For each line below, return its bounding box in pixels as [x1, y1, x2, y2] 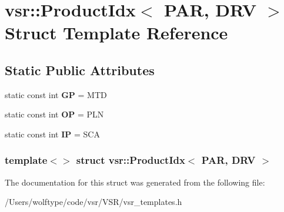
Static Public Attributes [5, 60, 155, 79]
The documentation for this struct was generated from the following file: [5, 176, 265, 188]
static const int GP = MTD [5, 88, 107, 100]
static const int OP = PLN [5, 108, 104, 120]
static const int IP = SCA [5, 127, 100, 140]
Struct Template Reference [5, 21, 228, 45]
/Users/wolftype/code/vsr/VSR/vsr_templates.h [5, 196, 182, 208]
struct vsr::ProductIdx [76, 153, 185, 167]
